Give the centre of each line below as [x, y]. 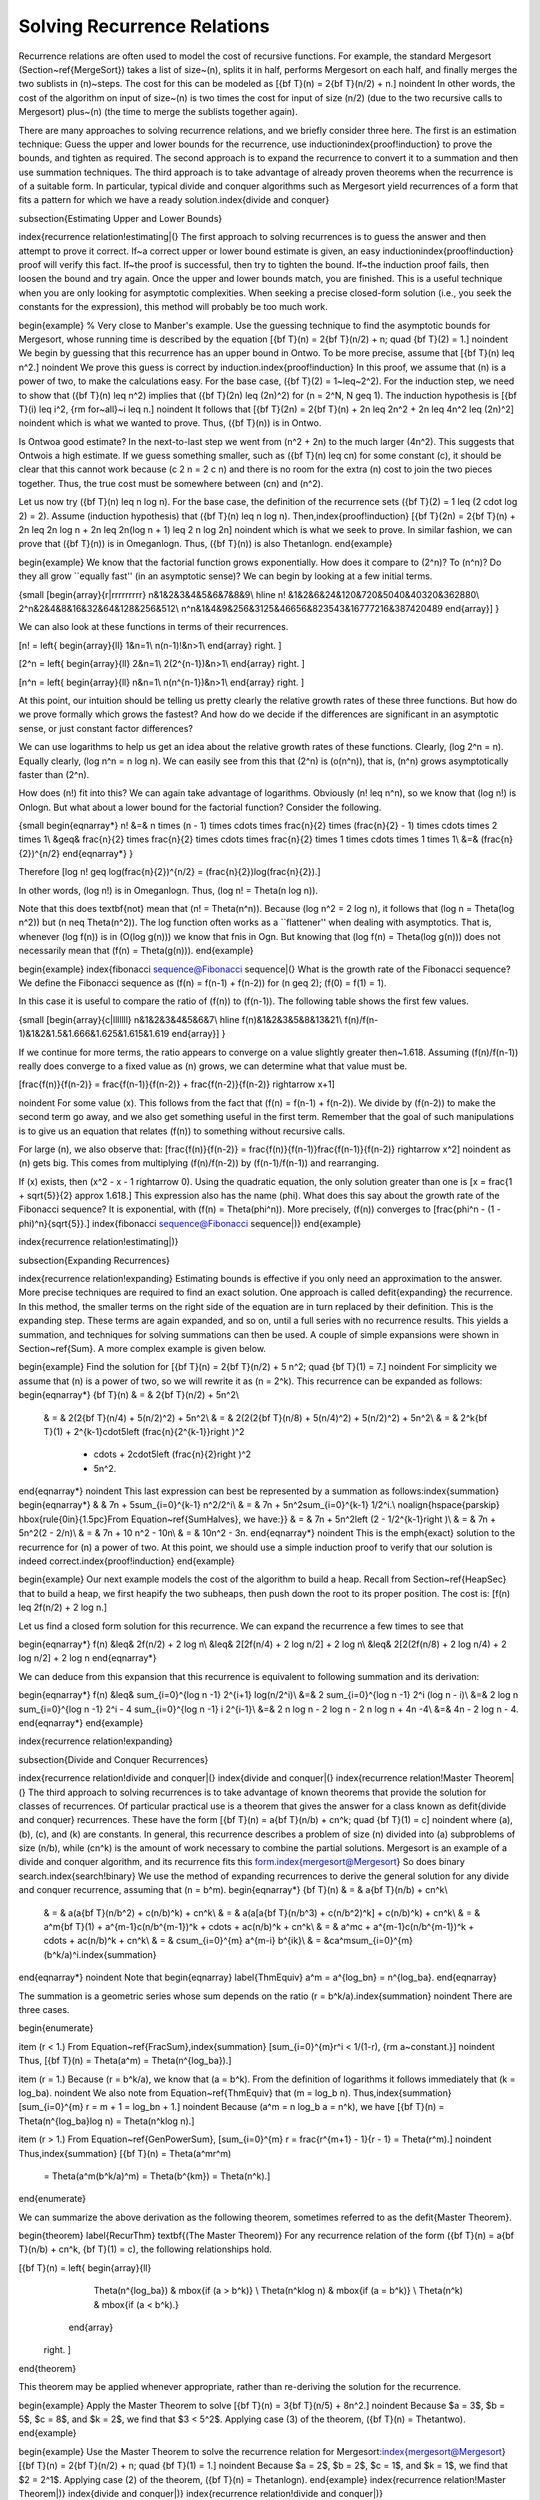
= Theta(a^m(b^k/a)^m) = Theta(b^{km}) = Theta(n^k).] [157, 2176]
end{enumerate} [52, 2199]
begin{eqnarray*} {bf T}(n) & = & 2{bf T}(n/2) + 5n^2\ [129, 1395]
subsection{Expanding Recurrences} [94, 1260]
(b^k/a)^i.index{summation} [100, 1954]
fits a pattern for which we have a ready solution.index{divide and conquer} [174, 200]
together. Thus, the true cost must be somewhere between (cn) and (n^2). [171, 483]
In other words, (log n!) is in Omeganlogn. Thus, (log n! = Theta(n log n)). [168, 890]
